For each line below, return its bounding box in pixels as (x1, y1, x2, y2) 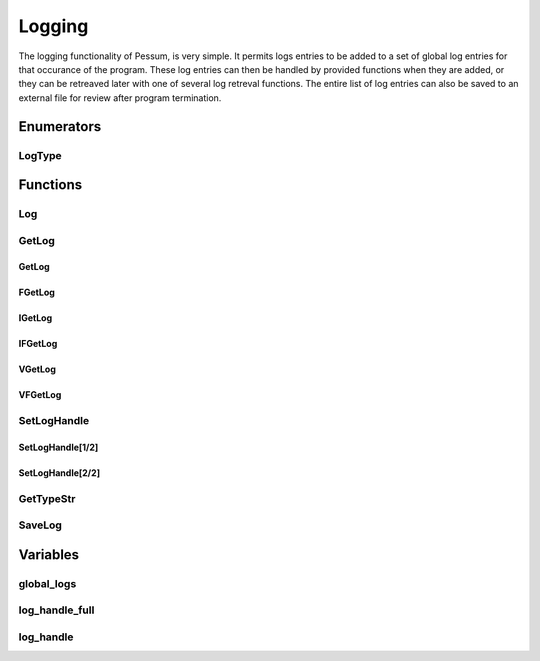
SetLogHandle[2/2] (18, 467, 100, 479)
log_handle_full (18, 603, 95, 617)
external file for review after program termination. (18, 91, 222, 104)
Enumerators (18, 118, 102, 135)
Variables (18, 546, 80, 563)
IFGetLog (18, 338, 58, 350)
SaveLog (18, 518, 62, 532)
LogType (18, 148, 62, 162)
